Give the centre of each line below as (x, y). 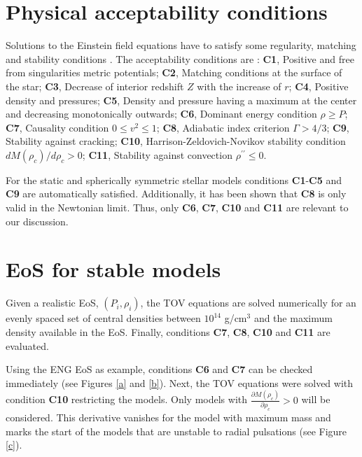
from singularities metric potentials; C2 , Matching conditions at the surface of (174, 72)
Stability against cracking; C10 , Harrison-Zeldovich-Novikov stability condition (176, 141)
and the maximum (293, 318)
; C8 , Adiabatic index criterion (223, 127)
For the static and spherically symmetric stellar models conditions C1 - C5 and (174, 180)
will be (316, 399)
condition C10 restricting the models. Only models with (127, 399)
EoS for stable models (113, 269)
